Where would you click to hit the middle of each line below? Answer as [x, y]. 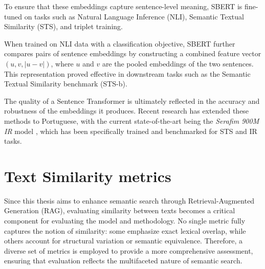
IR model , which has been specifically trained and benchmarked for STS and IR [131, 131]
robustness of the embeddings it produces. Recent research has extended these [127, 111]
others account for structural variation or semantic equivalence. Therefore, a [124, 241]
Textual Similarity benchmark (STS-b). [66, 84]
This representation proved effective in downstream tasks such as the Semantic [127, 73]
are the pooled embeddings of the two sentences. [178, 63]
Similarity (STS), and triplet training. [63, 26]
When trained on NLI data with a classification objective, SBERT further [120, 43]
